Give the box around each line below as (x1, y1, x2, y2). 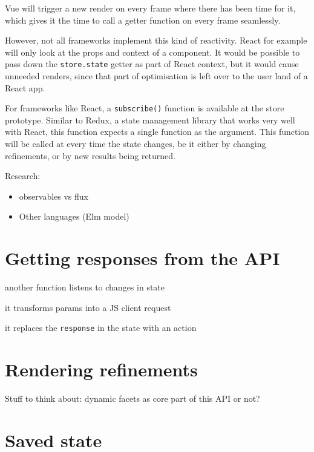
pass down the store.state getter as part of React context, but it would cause (5, 57, 299, 70)
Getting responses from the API (5, 246, 280, 270)
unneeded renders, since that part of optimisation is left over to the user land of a (5, 70, 308, 82)
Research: (5, 169, 41, 182)
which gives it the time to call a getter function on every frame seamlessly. (5, 13, 281, 26)
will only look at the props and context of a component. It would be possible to (5, 45, 300, 58)
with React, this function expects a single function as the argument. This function (5, 125, 310, 138)
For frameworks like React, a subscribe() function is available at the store (5, 102, 284, 114)
